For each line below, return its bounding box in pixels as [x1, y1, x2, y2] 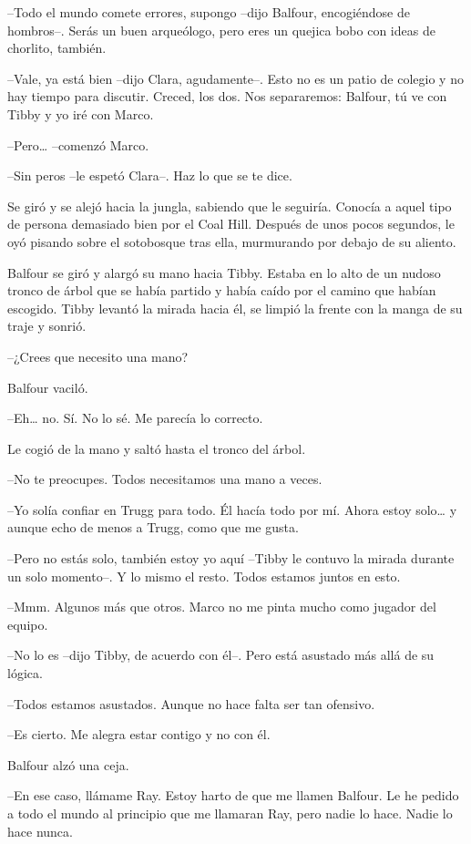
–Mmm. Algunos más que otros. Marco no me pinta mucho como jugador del [7, 597, 436, 616]
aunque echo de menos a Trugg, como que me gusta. [7, 518, 299, 537]
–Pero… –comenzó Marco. [7, 135, 149, 154]
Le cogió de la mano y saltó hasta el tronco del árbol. [7, 438, 306, 458]
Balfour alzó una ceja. [7, 755, 129, 774]
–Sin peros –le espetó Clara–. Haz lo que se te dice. [7, 166, 292, 185]
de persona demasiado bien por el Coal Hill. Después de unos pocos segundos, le [7, 214, 455, 233]
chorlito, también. [7, 38, 107, 57]
